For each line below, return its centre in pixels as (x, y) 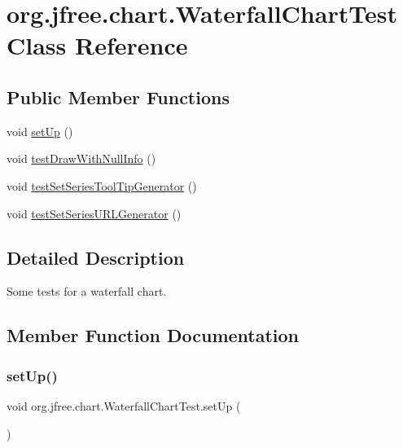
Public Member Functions (118, 97)
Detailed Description (96, 257)
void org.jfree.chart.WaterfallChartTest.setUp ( (124, 405)
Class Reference (97, 45)
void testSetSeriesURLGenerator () (94, 213)
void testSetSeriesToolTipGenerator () (102, 185)
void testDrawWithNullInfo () (81, 158)
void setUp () (40, 131)
